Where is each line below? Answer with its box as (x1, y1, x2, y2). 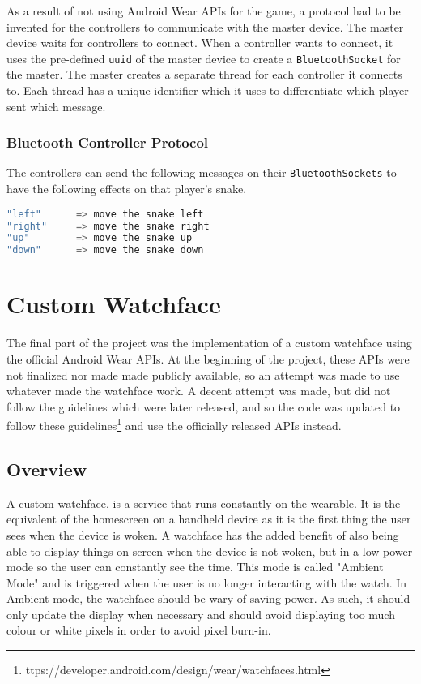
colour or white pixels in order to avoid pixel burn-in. (6, 622, 271, 639)
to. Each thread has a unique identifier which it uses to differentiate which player (6, 82, 409, 99)
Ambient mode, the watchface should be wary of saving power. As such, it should (6, 590, 410, 607)
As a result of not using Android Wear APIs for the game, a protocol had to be (6, 2, 401, 19)
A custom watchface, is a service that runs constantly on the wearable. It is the (6, 494, 401, 511)
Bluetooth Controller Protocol (6, 132, 209, 153)
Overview (6, 456, 87, 481)
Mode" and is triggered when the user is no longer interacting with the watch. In (6, 574, 407, 591)
